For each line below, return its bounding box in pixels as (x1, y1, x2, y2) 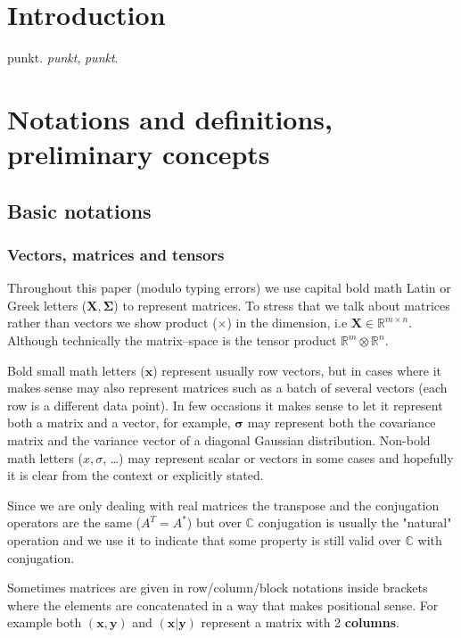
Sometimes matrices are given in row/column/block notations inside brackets (7, 578, 428, 597)
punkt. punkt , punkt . (7, 48, 119, 67)
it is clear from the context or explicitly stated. (7, 466, 264, 485)
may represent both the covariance (247, 413, 436, 432)
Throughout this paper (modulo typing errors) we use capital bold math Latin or (7, 278, 451, 297)
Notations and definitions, (7, 100, 333, 137)
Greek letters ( (7, 295, 87, 314)
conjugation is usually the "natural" (258, 513, 452, 532)
